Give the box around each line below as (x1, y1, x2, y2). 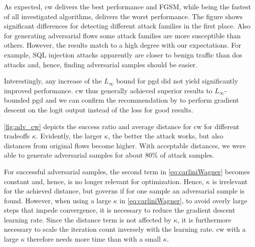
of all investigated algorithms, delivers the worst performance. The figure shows (4, 11, 243, 21)
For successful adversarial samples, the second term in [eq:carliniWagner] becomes (4, 166, 250, 176)
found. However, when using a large (4, 195, 111, 205)
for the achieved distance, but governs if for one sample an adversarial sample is (4, 186, 245, 196)
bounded (4, 95, 30, 105)
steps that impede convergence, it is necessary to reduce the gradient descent (4, 205, 235, 215)
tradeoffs (4, 131, 30, 141)
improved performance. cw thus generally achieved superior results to (4, 85, 213, 95)
